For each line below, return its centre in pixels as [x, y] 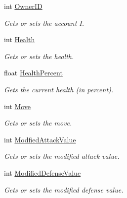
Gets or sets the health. [39, 56]
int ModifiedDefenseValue [42, 172]
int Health [20, 39]
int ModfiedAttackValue [40, 139]
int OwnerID [23, 6]
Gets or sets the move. [38, 123]
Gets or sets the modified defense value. [64, 189]
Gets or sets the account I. [44, 23]
